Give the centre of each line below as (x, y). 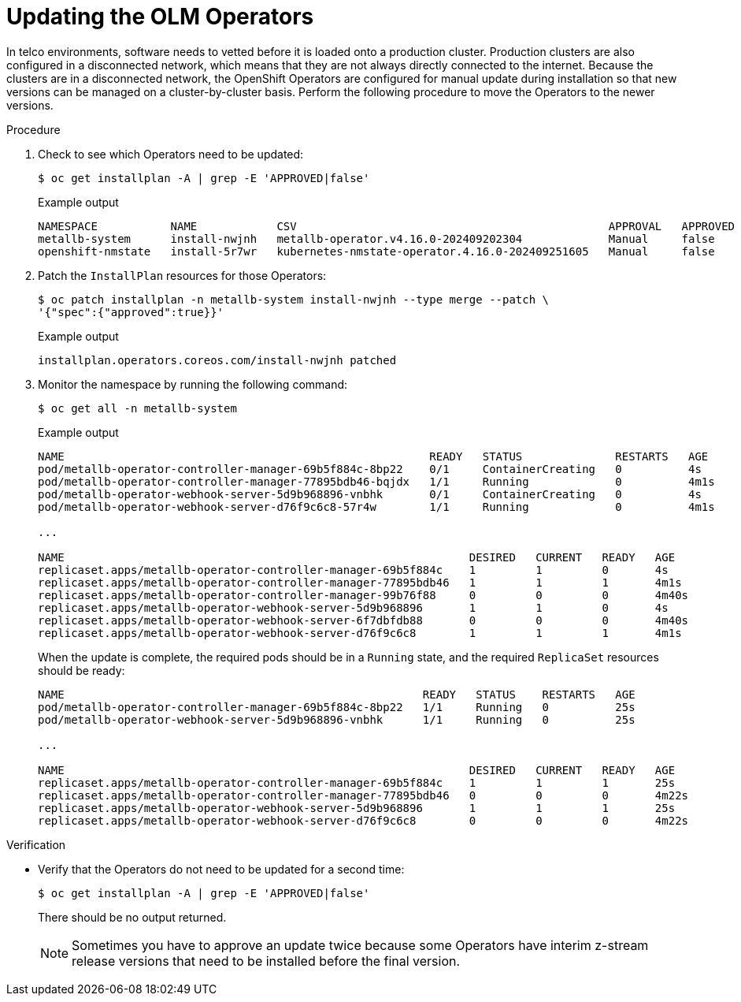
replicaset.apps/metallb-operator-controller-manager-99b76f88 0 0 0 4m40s (363, 595)
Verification (36, 844)
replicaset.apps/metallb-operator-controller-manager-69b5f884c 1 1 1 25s (357, 782)
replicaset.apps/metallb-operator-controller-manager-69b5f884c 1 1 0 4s (353, 570)
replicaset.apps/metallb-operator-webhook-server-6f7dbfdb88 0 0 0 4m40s (363, 620)
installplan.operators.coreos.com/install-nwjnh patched (217, 360)
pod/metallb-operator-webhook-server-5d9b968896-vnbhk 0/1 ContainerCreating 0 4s (370, 494)
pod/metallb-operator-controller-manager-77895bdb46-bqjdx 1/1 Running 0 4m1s (376, 481)
